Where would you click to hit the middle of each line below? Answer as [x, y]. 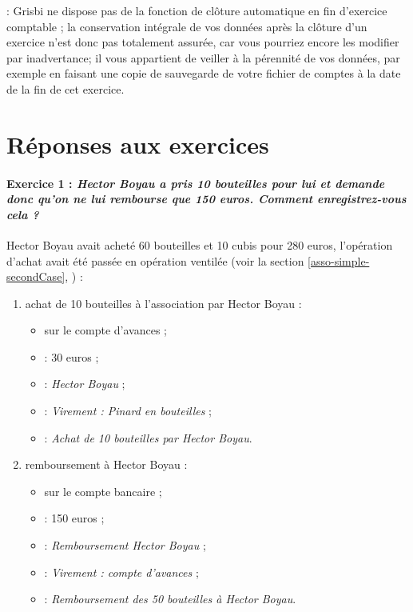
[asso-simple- [339, 260]
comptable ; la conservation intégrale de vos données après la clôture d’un [187, 26]
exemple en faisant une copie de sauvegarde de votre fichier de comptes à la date [204, 73]
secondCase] [36, 276]
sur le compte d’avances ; [105, 330]
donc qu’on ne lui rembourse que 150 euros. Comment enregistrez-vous [206, 199]
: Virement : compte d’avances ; [121, 572]
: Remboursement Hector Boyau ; [125, 545]
